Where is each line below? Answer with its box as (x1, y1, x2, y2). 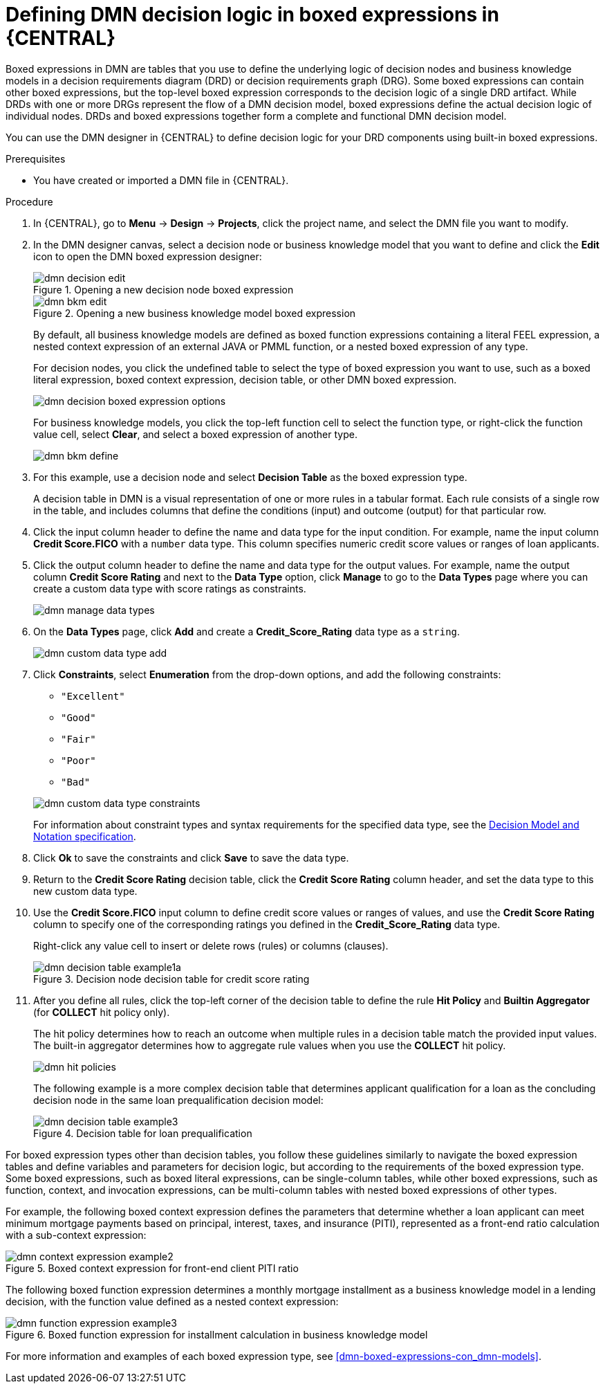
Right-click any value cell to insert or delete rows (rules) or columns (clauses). (33, 939, 389, 952)
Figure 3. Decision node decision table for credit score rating (33, 972, 310, 985)
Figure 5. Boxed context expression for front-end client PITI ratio (6, 1262, 299, 1274)
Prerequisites (6, 152, 66, 165)
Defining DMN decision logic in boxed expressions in (6, 3, 499, 26)
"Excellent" (61, 690, 125, 702)
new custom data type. (33, 884, 138, 897)
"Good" (61, 711, 96, 723)
